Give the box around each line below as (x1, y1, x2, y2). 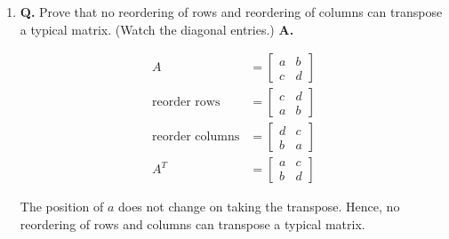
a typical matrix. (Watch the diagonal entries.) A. (20, 20, 294, 38)
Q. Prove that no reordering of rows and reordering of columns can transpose (20, 3, 443, 20)
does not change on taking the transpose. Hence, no (117, 197, 400, 216)
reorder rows (152, 96, 220, 109)
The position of (20, 197, 104, 216)
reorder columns (152, 131, 240, 144)
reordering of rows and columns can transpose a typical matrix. (20, 214, 365, 233)
